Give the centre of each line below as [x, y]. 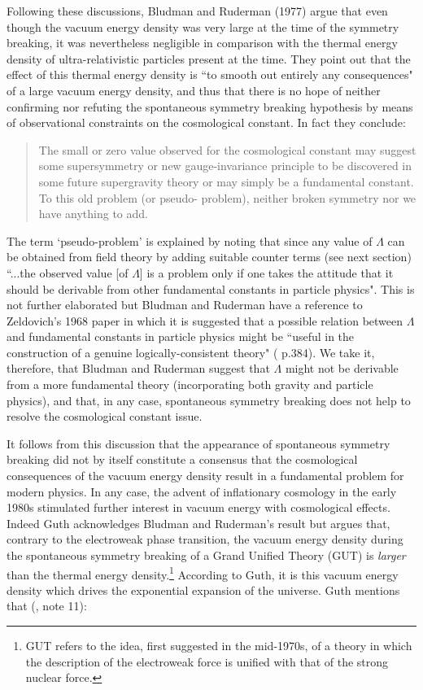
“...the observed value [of [68, 272]
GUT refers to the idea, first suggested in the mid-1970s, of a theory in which [219, 646]
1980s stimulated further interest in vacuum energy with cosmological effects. [198, 507]
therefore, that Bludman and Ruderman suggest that [138, 368]
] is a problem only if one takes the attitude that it [266, 272]
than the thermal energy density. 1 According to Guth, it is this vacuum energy [203, 573]
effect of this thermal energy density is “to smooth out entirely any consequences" [210, 74]
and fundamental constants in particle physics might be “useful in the [181, 336]
